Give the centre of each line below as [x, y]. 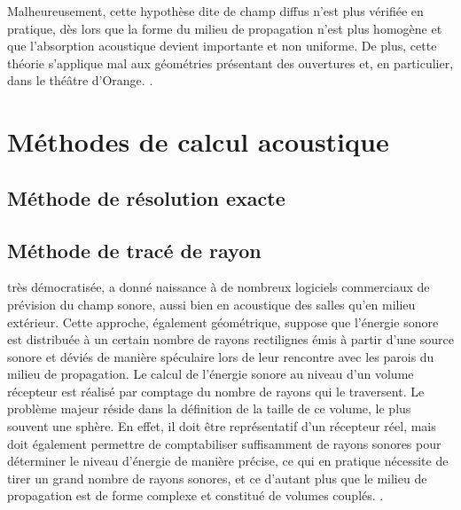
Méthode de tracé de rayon [134, 250]
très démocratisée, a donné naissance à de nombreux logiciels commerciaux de [219, 287]
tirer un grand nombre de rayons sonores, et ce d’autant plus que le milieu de [217, 478]
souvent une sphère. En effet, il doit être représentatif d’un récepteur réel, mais [222, 426]
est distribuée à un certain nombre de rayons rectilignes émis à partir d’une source [230, 339]
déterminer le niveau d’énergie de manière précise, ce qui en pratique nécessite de [228, 461]
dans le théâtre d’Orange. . [80, 80]
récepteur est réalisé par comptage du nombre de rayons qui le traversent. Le [216, 391]
